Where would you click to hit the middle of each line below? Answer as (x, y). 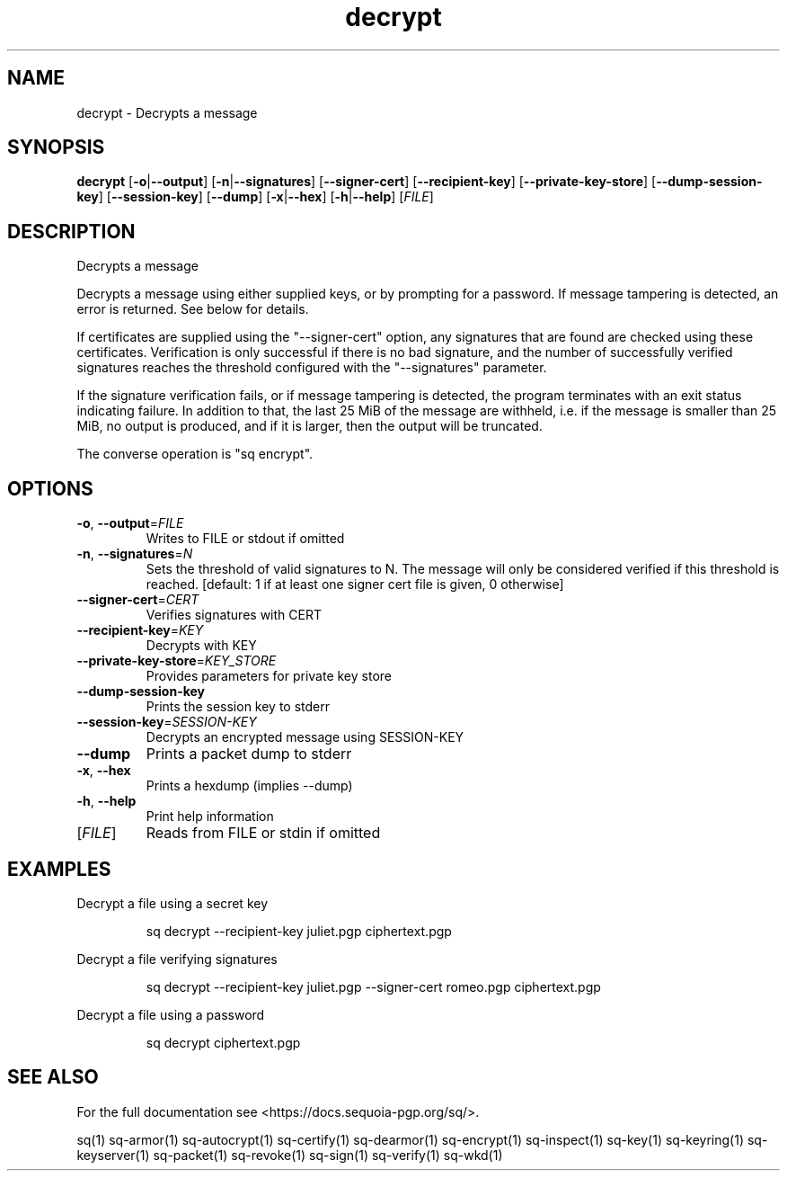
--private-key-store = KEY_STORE (177, 661)
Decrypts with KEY (201, 646)
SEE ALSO (53, 1077)
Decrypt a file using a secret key (172, 903)
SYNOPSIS (56, 147)
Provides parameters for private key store (269, 676)
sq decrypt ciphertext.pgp (223, 1042)
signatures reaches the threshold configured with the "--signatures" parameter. (312, 368)
